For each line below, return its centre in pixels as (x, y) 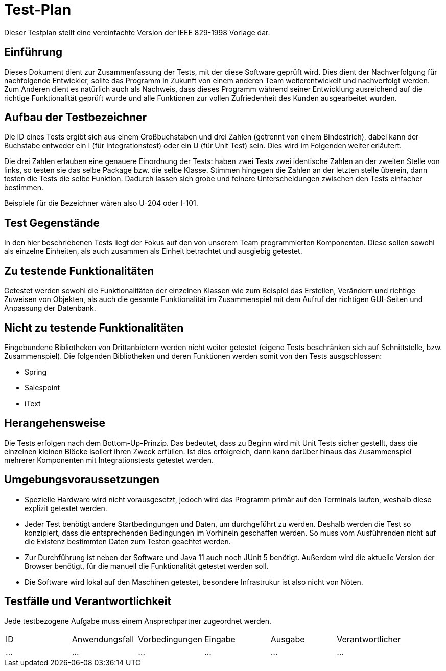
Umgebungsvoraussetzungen (82, 480)
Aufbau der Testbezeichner (76, 118)
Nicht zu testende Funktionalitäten (94, 328)
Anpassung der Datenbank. (50, 308)
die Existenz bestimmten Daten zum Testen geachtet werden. (128, 541)
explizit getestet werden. (66, 508)
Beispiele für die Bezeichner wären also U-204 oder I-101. (101, 203)
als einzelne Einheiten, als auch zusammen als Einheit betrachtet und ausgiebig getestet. (153, 251)
